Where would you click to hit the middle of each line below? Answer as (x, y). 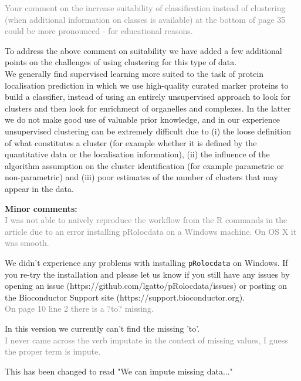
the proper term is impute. (53, 351)
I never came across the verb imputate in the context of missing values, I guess (146, 340)
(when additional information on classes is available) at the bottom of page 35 (145, 19)
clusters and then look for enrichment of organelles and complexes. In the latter (148, 108)
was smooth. (27, 243)
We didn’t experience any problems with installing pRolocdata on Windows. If (146, 262)
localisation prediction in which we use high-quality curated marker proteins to (147, 85)
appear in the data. (39, 188)
